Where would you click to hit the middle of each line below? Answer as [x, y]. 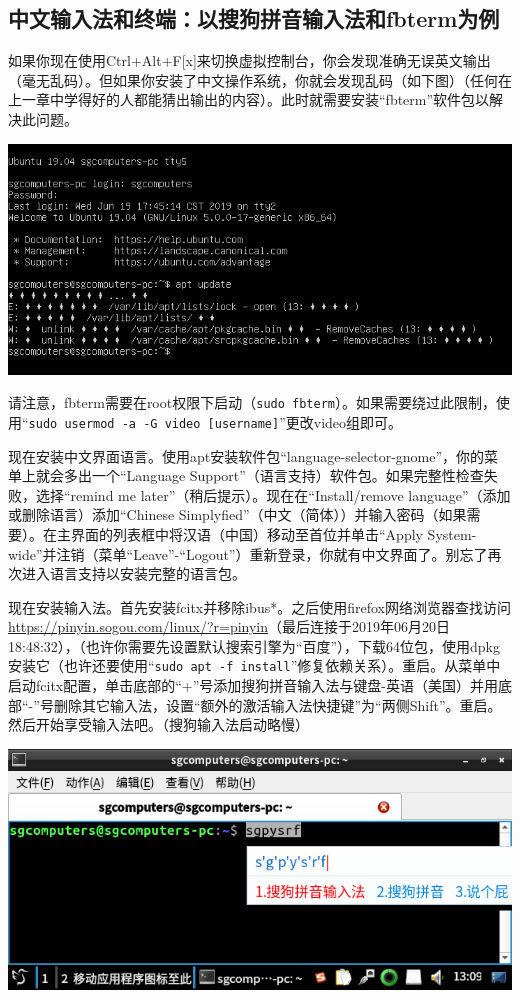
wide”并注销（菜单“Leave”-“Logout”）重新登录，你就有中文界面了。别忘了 [248, 553]
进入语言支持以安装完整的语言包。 [133, 573]
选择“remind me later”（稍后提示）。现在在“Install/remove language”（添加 [273, 494]
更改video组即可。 [344, 421]
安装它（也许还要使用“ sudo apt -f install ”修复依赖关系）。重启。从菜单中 [254, 665]
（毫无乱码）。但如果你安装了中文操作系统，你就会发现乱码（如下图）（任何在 [260, 79]
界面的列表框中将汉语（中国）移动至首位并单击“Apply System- [273, 533]
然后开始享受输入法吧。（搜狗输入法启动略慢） [158, 724]
